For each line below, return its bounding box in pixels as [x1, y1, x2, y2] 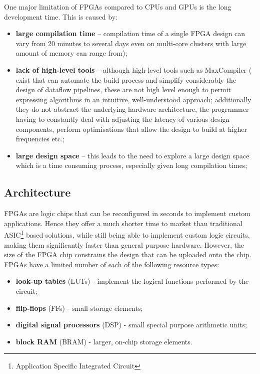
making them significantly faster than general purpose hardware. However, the [4, 239, 244, 250]
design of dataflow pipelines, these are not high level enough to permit [15, 84, 231, 95]
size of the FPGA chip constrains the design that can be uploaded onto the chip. [4, 249, 251, 260]
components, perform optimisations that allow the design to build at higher [15, 123, 247, 134]
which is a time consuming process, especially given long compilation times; [15, 160, 247, 170]
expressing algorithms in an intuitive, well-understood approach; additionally [15, 94, 251, 104]
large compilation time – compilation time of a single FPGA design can [15, 28, 245, 39]
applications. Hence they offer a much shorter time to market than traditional [4, 218, 242, 228]
